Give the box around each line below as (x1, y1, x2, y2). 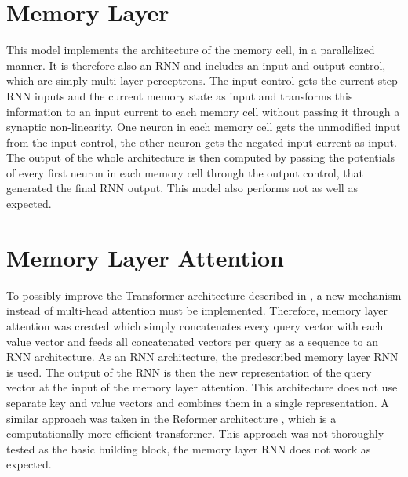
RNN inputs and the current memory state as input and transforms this (6, 87, 353, 104)
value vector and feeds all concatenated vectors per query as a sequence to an (6, 333, 379, 349)
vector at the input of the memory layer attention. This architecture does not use (6, 379, 398, 395)
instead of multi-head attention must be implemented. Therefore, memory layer (6, 302, 388, 319)
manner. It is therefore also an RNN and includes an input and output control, (6, 56, 386, 73)
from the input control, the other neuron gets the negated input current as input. (6, 133, 397, 150)
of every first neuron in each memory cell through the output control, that (6, 164, 363, 180)
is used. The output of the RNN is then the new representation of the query (6, 363, 372, 380)
